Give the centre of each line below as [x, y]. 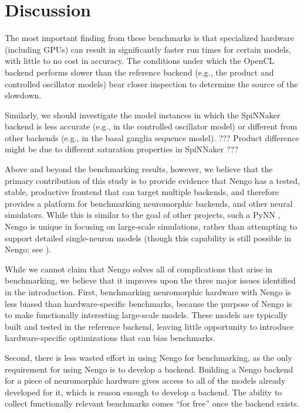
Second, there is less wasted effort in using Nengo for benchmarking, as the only [148, 357]
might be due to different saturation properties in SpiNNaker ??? [121, 149]
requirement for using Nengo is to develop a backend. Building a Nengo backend [149, 369]
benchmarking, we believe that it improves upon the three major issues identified [150, 280]
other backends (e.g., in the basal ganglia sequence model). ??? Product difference [152, 137]
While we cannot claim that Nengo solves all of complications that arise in [139, 269]
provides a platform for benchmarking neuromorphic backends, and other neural [149, 203]
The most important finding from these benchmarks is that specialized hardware [149, 38]
